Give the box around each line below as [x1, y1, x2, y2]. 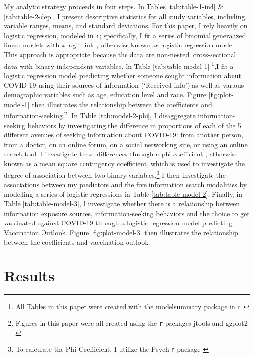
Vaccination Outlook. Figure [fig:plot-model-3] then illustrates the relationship [4, 227, 238, 237]
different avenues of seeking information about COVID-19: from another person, [4, 130, 243, 140]
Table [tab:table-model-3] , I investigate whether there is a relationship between [4, 198, 240, 208]
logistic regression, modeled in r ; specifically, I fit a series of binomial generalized [4, 30, 246, 40]
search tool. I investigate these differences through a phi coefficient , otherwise [4, 149, 238, 159]
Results [4, 266, 55, 286]
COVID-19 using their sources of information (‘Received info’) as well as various [4, 80, 244, 90]
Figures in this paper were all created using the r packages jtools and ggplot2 [15, 317, 248, 328]
